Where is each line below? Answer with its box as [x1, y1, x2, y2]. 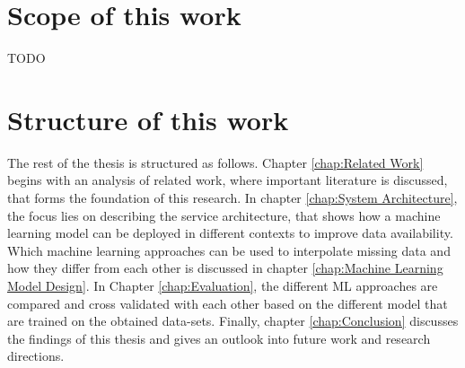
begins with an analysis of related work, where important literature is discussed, [7, 171, 448, 189]
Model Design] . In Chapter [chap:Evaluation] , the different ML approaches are [7, 276, 438, 294]
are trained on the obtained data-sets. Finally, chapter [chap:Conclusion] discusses [7, 311, 459, 330]
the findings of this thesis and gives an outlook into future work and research [7, 329, 431, 347]
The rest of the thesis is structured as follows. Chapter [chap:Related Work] [7, 153, 424, 171]
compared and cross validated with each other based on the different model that [7, 294, 448, 312]
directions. [7, 346, 65, 365]
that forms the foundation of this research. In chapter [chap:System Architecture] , [7, 188, 458, 207]
